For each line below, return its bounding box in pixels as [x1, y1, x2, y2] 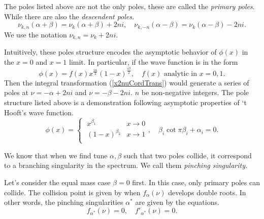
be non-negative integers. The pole [141, 87, 249, 98]
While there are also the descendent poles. [4, 11, 135, 21]
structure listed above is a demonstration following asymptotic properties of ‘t [4, 97, 247, 107]
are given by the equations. [135, 197, 219, 207]
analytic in [164, 70, 197, 77]
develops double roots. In [168, 187, 246, 197]
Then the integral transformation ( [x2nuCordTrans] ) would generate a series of [4, 77, 249, 87]
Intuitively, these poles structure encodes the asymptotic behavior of [4, 47, 217, 57]
